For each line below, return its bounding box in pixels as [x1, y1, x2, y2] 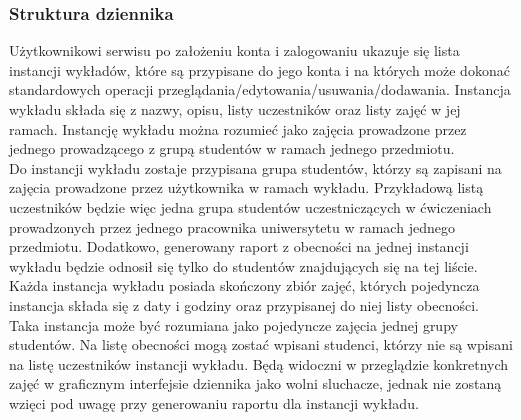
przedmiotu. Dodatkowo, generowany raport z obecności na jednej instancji [9, 236, 469, 257]
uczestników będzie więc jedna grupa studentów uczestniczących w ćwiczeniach [9, 196, 492, 217]
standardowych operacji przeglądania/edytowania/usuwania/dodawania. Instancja [9, 79, 511, 100]
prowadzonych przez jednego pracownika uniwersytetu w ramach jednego [9, 216, 455, 237]
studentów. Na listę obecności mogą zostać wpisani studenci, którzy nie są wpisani [9, 334, 513, 355]
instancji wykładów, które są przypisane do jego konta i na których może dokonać [9, 59, 510, 80]
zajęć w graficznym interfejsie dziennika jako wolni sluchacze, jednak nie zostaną [9, 373, 502, 394]
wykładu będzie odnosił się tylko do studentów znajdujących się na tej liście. [9, 255, 478, 276]
